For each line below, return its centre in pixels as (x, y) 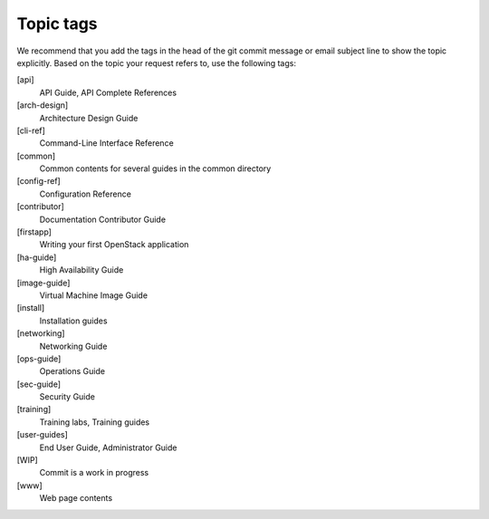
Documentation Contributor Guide (103, 219)
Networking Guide (73, 346)
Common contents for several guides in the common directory (155, 168)
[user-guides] (42, 435)
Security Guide (67, 397)
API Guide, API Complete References (108, 92)
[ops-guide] (39, 359)
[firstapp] (34, 232)
